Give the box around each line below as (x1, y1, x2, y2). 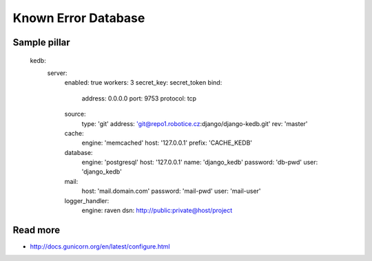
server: (47, 69, 68, 77)
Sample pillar (12, 36, 70, 48)
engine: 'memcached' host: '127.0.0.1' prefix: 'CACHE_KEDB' (81, 138, 253, 147)
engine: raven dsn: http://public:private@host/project (81, 207, 233, 215)
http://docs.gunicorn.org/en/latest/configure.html (30, 242, 170, 251)
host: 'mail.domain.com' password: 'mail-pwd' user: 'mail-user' (81, 187, 261, 196)
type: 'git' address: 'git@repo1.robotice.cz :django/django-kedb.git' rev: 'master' (81, 119, 308, 127)
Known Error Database (12, 10, 145, 25)
